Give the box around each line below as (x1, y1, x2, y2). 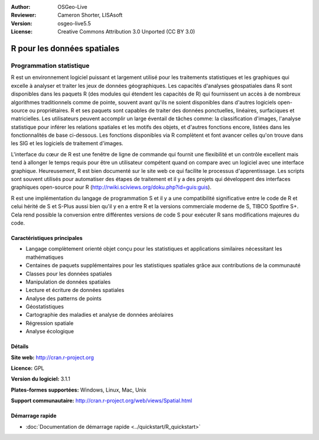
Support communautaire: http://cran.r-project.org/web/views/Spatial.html (11, 397, 192, 404)
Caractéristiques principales (11, 234, 83, 241)
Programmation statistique (11, 61, 90, 70)
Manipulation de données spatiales (25, 278, 111, 285)
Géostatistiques (25, 303, 64, 310)
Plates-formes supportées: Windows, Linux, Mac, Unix (11, 386, 147, 393)
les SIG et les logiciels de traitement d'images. (11, 140, 123, 147)
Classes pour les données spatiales (25, 270, 112, 277)
